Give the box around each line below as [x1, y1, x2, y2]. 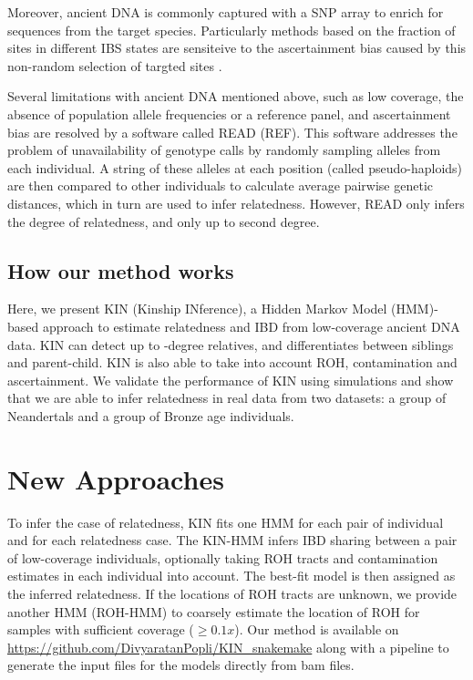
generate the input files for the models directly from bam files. [7, 655, 355, 675]
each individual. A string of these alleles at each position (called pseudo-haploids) [7, 158, 463, 177]
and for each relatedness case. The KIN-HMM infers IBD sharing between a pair [7, 531, 458, 550]
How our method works [7, 256, 234, 284]
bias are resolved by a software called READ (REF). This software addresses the [7, 122, 458, 141]
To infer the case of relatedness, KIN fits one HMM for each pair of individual [7, 512, 444, 531]
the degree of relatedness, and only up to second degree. [7, 211, 320, 231]
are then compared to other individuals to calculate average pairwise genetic [7, 176, 433, 195]
